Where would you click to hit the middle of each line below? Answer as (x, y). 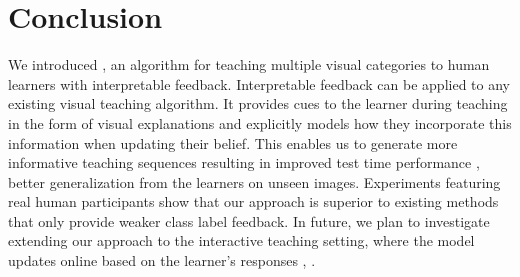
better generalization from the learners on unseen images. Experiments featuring (254, 181)
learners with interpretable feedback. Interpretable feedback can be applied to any (259, 83)
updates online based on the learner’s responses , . (162, 260)
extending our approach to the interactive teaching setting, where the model (241, 240)
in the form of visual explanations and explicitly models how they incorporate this (260, 122)
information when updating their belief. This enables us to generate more (233, 142)
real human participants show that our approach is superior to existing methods (253, 201)
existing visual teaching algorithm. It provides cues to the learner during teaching (258, 103)
